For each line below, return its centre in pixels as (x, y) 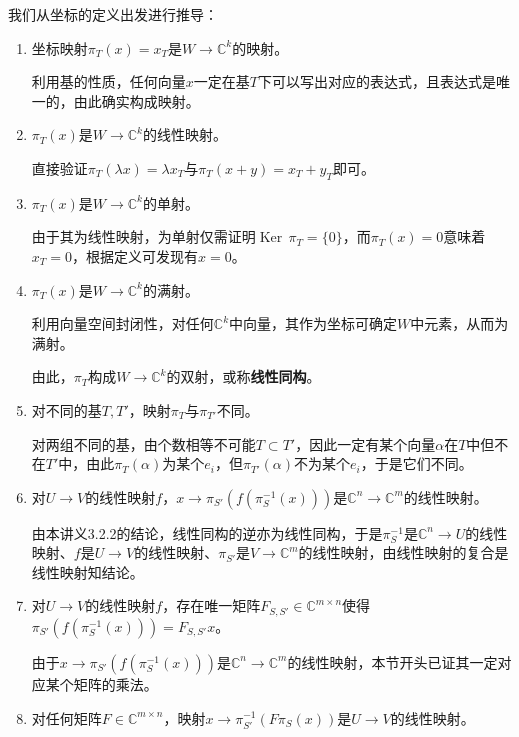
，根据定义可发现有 (134, 255)
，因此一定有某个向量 (365, 443)
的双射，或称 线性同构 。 (243, 376)
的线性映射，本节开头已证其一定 (392, 661)
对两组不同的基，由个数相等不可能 (143, 443)
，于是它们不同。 (416, 463)
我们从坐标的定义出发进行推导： (113, 14)
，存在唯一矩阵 (211, 605)
